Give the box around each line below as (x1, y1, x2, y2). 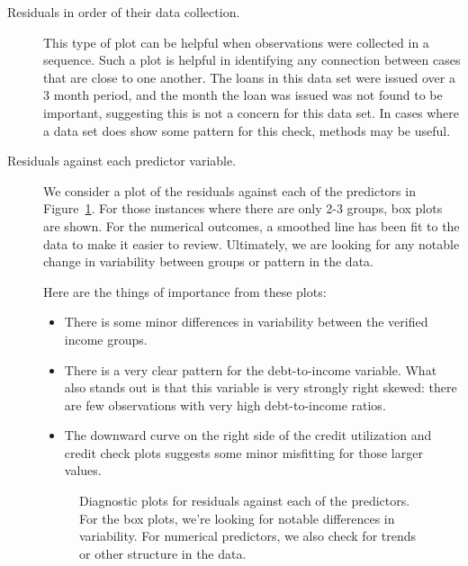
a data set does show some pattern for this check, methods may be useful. (43, 121, 451, 139)
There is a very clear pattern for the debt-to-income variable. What (64, 360, 437, 379)
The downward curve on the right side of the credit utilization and (64, 426, 432, 445)
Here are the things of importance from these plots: (43, 282, 327, 301)
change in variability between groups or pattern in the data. (43, 252, 373, 271)
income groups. (64, 329, 148, 348)
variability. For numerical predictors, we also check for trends (79, 526, 417, 545)
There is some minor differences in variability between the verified (64, 312, 428, 331)
